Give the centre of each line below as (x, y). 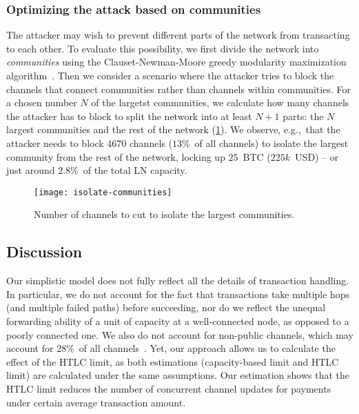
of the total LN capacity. (135, 170)
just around (31, 170)
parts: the (303, 116)
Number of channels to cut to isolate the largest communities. (164, 214)
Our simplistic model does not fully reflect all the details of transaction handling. (178, 280)
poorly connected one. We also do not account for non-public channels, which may (180, 334)
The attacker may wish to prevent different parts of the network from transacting (178, 35)
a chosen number (42, 102)
